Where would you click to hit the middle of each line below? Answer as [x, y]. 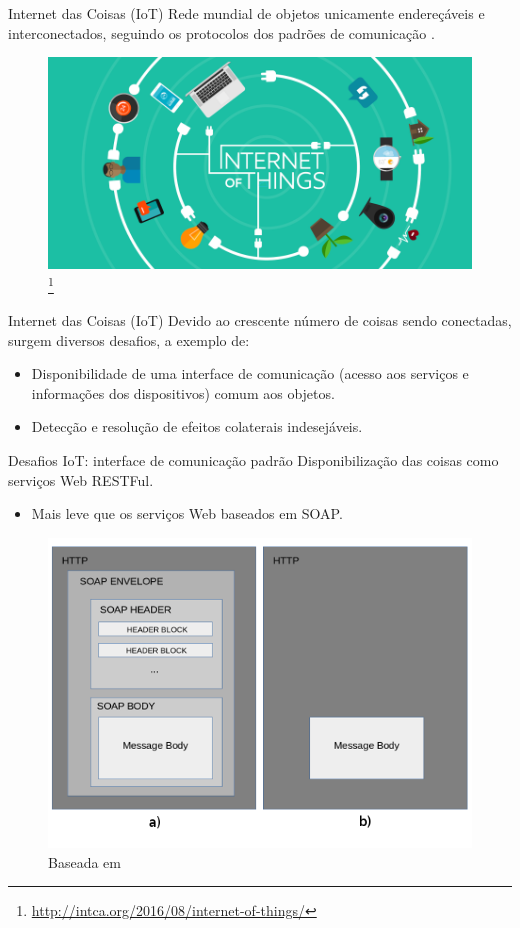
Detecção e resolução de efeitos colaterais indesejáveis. [197, 426]
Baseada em [84, 861]
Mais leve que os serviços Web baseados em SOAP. [187, 513]
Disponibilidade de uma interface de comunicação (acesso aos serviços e [250, 373]
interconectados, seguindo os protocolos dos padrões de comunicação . [221, 32]
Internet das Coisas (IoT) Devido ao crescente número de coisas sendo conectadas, [260, 320]
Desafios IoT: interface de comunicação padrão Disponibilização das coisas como [253, 460]
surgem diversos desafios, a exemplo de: [129, 339]
